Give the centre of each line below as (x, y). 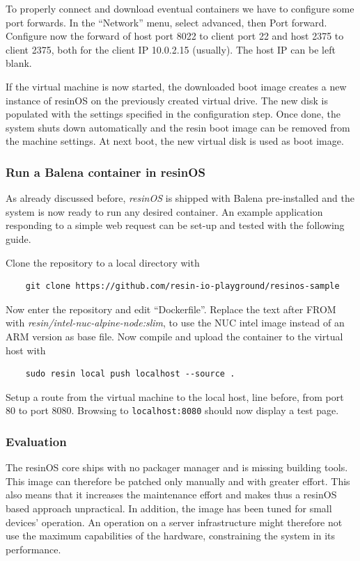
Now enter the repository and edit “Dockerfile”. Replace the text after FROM (171, 309)
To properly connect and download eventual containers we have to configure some (180, 8)
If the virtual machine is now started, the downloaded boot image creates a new (176, 86)
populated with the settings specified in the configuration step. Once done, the (173, 114)
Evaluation (36, 441)
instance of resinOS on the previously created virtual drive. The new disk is (167, 100)
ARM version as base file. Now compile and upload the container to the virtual (174, 336)
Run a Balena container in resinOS (105, 172)
